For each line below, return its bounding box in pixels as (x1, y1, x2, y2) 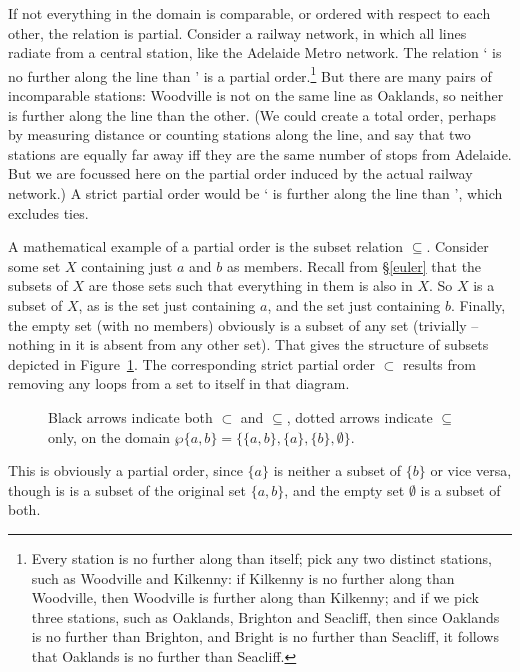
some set (8, 255, 61, 276)
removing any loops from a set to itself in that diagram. (8, 373, 350, 394)
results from (403, 353, 476, 374)
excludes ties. (8, 202, 89, 223)
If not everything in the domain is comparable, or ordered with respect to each (8, 3, 491, 23)
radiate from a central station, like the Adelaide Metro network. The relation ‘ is (8, 42, 502, 63)
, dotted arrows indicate (286, 406, 433, 427)
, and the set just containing (267, 294, 441, 315)
